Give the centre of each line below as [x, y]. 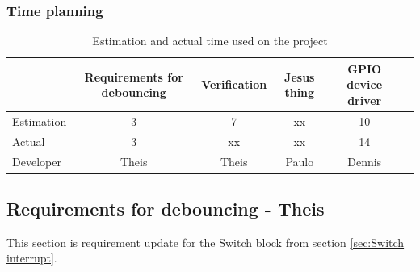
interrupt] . [32, 258]
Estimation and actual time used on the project [210, 41]
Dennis [365, 161]
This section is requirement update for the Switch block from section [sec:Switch [206, 242]
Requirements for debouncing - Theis [166, 209]
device [365, 84]
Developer [37, 161]
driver [365, 100]
